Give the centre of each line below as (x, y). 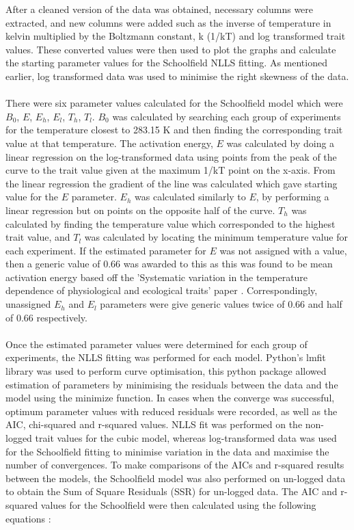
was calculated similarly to (190, 197)
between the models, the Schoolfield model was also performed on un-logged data (176, 478)
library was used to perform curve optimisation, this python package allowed (166, 371)
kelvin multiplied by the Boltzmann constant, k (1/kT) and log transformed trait (176, 36)
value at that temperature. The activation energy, (109, 143)
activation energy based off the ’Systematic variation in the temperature (157, 277)
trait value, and (38, 237)
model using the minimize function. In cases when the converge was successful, (170, 398)
